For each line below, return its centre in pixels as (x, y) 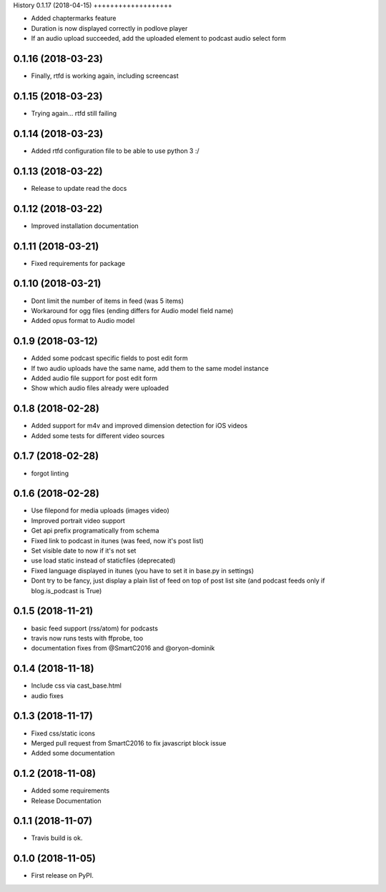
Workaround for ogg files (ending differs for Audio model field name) (132, 310)
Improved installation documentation (85, 226)
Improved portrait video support (78, 520)
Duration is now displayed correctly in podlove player (109, 28)
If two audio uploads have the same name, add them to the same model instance (150, 368)
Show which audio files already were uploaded (100, 388)
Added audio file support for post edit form (94, 378)
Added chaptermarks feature (74, 19)
